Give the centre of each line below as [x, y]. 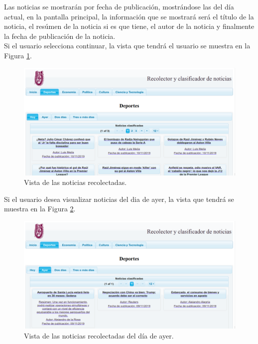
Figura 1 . [18, 55]
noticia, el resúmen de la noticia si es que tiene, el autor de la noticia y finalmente [129, 26]
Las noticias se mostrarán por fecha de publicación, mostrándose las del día [119, 6]
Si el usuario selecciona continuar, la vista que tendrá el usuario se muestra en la [127, 46]
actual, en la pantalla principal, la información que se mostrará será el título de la [129, 16]
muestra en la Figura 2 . [40, 209]
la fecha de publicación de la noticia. [60, 36]
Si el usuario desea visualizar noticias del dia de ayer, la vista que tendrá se [119, 199]
